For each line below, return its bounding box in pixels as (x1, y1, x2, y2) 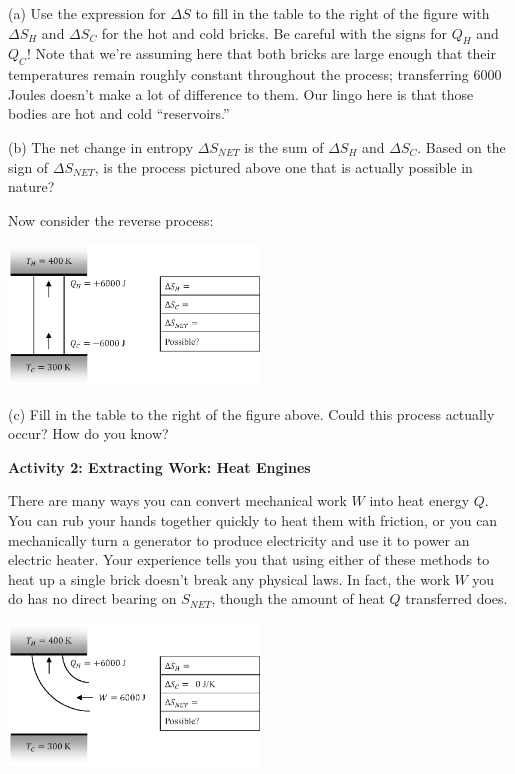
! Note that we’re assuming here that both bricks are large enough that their (26, 43, 496, 64)
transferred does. (405, 588, 508, 609)
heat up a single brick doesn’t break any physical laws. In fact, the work (8, 568, 450, 589)
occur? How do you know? (8, 423, 169, 444)
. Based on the (417, 136, 506, 157)
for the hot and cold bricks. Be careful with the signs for (101, 22, 447, 43)
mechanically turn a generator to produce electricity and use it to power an (8, 529, 470, 550)
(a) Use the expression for (8, 3, 166, 23)
